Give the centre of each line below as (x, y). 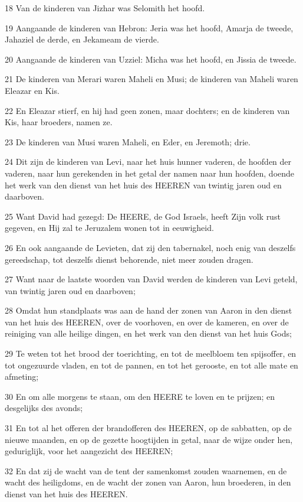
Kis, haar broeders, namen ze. (59, 122)
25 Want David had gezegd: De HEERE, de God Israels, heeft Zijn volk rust (143, 216)
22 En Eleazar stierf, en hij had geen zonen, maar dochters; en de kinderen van (147, 110)
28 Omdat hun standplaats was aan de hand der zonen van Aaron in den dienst (149, 310)
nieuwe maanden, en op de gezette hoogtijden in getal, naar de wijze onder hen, (149, 439)
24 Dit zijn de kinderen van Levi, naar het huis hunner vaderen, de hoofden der (148, 162)
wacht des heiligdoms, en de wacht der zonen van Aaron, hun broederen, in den (148, 482)
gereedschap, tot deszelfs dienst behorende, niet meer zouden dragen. (129, 259)
